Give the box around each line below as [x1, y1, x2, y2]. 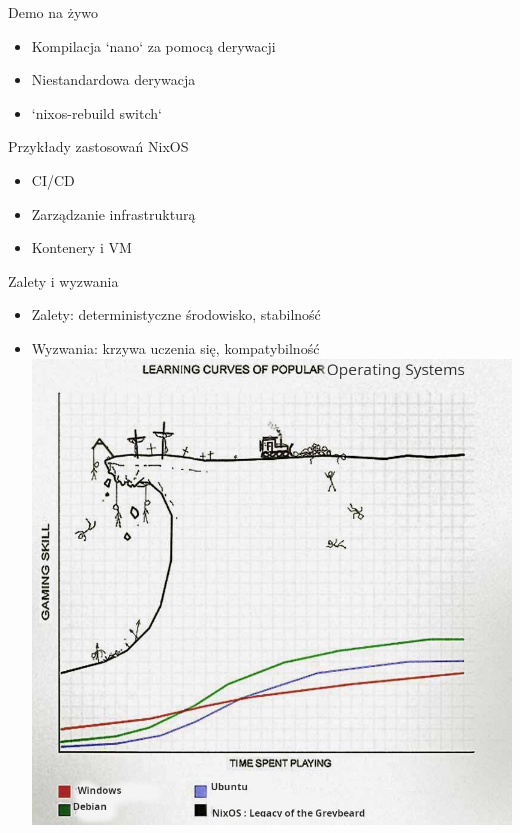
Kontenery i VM [31, 237, 132, 258]
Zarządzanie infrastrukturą [31, 203, 196, 224]
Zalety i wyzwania [8, 270, 119, 291]
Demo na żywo [8, 2, 99, 22]
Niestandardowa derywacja [31, 69, 196, 90]
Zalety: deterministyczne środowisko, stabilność [31, 304, 321, 325]
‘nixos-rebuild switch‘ [31, 102, 162, 123]
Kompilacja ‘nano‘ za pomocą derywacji [31, 35, 276, 56]
